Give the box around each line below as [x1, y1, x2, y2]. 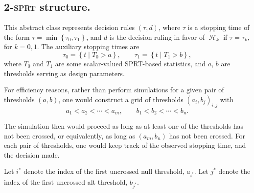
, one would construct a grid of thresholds [58, 94, 184, 104]
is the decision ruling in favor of [109, 31, 205, 42]
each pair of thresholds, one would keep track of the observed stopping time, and [4, 140, 246, 150]
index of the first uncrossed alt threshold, [4, 177, 128, 187]
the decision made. [4, 149, 60, 160]
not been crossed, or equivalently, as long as [4, 130, 135, 140]
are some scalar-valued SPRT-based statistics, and [55, 58, 206, 68]
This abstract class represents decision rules [4, 22, 135, 32]
